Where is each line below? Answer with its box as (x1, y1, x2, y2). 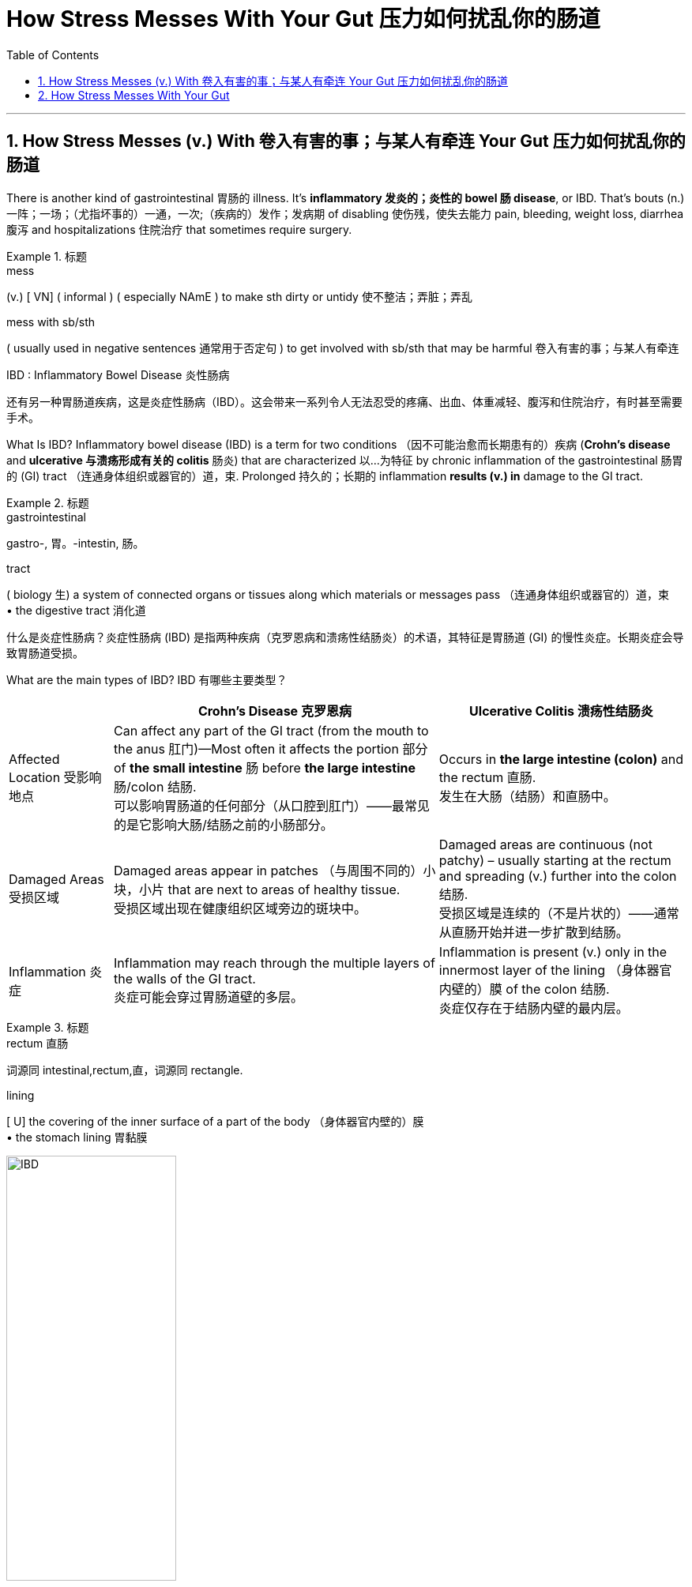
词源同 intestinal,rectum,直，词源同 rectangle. (6, 1062, 243, 1077)
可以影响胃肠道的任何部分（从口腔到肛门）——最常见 (113, 797, 430, 814)
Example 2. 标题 (6, 495, 89, 510)
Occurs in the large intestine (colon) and (438, 750, 683, 767)
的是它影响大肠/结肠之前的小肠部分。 (113, 816, 333, 833)
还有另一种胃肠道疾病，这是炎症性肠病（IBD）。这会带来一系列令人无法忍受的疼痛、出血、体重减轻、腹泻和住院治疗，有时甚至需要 (6, 394, 683, 408)
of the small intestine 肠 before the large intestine (113, 759, 416, 776)
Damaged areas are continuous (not (438, 836, 653, 852)
